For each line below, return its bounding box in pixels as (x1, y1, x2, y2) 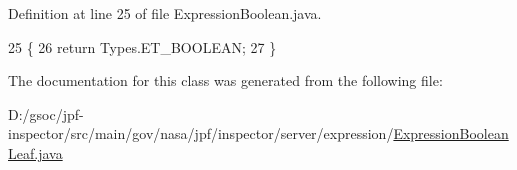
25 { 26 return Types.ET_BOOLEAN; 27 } (8, 36, 277, 57)
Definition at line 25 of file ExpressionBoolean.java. (8, 3, 322, 23)
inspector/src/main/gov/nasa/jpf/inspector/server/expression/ (8, 123, 394, 144)
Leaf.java (8, 142, 63, 163)
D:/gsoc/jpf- (8, 103, 84, 124)
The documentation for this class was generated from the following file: (8, 70, 443, 91)
